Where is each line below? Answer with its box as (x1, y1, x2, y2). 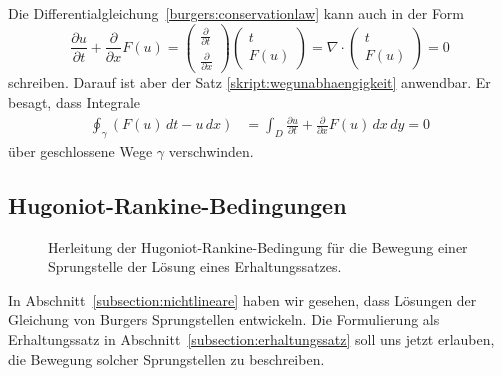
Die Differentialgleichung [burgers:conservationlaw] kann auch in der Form (8, 3, 465, 23)
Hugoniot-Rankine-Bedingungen (8, 189, 347, 220)
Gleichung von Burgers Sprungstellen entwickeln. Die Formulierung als (8, 309, 440, 330)
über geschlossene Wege (8, 140, 153, 161)
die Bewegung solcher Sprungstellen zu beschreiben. (8, 348, 325, 369)
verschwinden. (168, 140, 254, 161)
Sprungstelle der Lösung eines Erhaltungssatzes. (48, 256, 342, 277)
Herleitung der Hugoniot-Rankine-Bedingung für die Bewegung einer (48, 236, 468, 257)
